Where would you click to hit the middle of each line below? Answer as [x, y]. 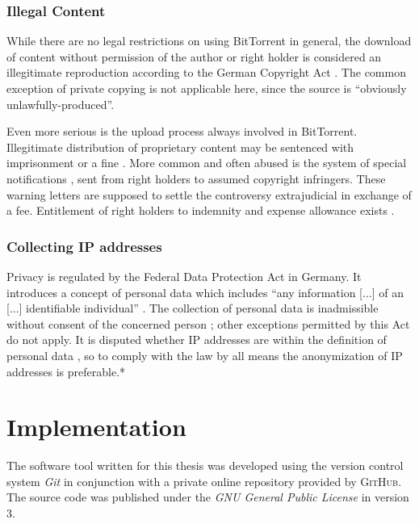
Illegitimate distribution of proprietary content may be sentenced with [180, 147]
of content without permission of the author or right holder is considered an [194, 56]
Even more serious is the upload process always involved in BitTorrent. [182, 131]
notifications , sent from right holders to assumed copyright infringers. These [196, 178]
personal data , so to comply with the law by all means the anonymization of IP [205, 355]
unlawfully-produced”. [61, 104]
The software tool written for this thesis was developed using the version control [205, 465]
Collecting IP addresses [84, 246]
